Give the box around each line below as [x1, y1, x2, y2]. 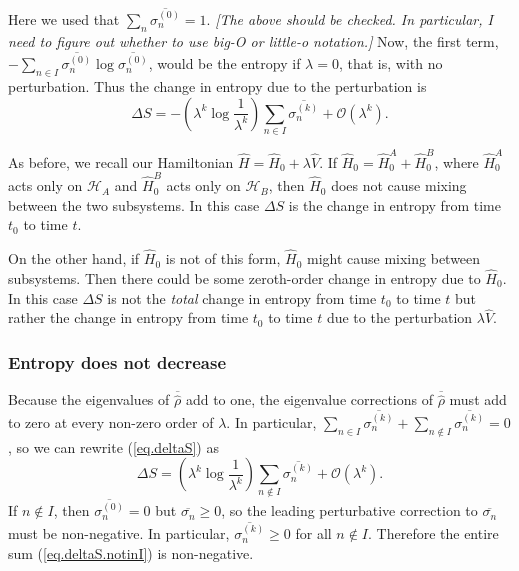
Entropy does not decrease [8, 349, 227, 374]
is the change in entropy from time [288, 194, 501, 215]
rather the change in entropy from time [8, 307, 249, 328]
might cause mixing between [306, 248, 481, 269]
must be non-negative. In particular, [8, 523, 230, 544]
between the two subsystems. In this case [8, 194, 260, 215]
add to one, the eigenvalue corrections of [185, 389, 433, 410]
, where [434, 151, 479, 172]
